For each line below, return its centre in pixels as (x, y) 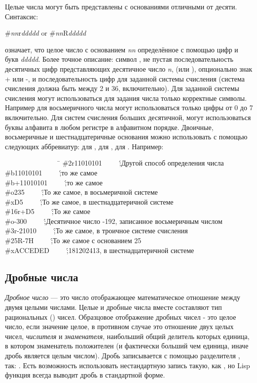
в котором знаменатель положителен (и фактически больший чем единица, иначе (127, 346)
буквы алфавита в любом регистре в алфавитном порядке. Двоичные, (109, 127)
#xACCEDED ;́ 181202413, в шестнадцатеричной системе (100, 250)
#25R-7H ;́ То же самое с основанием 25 (73, 240)
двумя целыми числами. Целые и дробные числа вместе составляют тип (113, 307)
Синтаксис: (22, 16)
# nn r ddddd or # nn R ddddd (46, 33)
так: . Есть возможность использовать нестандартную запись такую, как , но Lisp (128, 365)
